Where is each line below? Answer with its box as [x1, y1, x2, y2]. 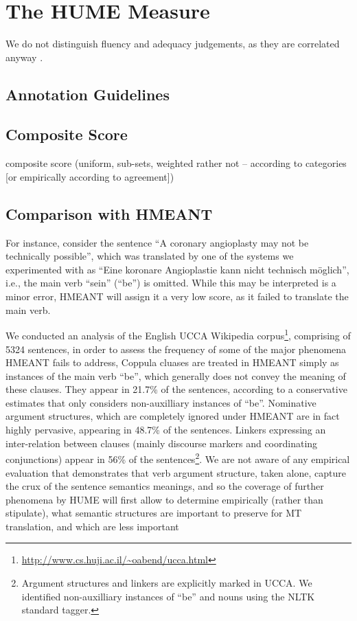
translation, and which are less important [5, 519, 179, 533]
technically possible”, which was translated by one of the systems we [5, 249, 294, 263]
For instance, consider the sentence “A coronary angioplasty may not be [5, 235, 309, 249]
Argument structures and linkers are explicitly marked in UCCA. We [21, 576, 312, 590]
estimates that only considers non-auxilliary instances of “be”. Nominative [5, 395, 316, 409]
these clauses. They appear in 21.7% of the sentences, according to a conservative [5, 382, 347, 396]
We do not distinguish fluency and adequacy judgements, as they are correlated [5, 36, 340, 51]
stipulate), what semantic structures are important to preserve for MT [5, 506, 302, 520]
